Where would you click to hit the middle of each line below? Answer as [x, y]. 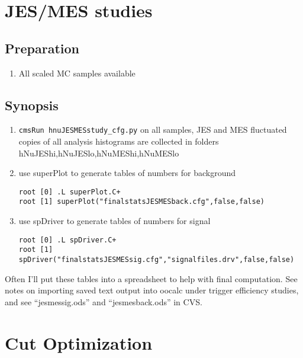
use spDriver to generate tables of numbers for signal [115, 221]
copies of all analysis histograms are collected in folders [119, 141]
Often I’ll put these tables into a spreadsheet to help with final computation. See [151, 278]
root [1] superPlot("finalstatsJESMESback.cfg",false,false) [142, 202]
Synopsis [32, 105]
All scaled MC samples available [77, 73]
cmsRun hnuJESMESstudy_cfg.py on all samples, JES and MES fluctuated [153, 130]
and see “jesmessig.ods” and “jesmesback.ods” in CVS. [104, 301]
